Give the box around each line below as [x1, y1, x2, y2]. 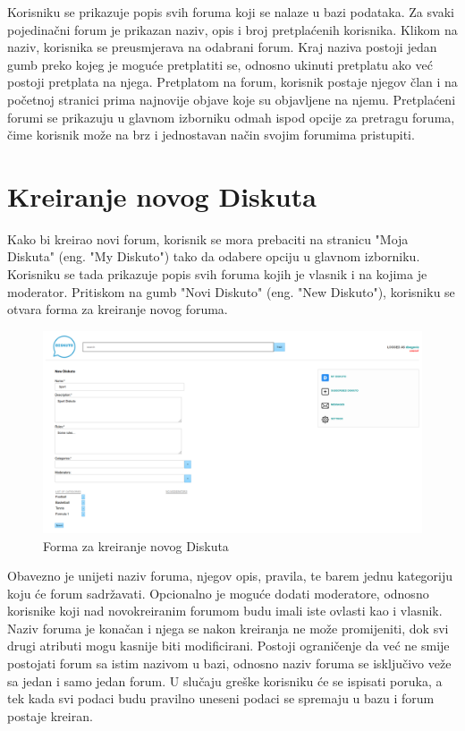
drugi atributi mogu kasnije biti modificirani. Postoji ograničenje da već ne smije [7, 636, 450, 655]
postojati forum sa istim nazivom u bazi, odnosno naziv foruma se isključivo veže [7, 654, 452, 673]
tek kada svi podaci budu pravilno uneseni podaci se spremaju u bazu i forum [7, 689, 435, 708]
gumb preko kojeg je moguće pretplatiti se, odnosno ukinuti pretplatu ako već [7, 55, 433, 73]
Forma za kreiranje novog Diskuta [43, 536, 229, 555]
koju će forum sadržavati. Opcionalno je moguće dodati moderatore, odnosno [7, 583, 429, 602]
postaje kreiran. [7, 706, 93, 725]
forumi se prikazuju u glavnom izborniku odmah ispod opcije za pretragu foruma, [7, 107, 455, 126]
